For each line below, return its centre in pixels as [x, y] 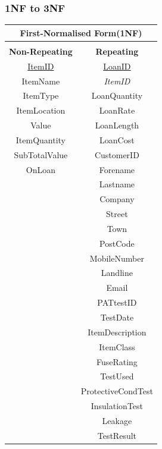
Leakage [117, 420]
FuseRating [117, 361]
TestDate [117, 317]
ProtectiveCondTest [117, 391]
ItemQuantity [40, 139]
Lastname [117, 184]
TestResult [117, 435]
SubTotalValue [41, 154]
